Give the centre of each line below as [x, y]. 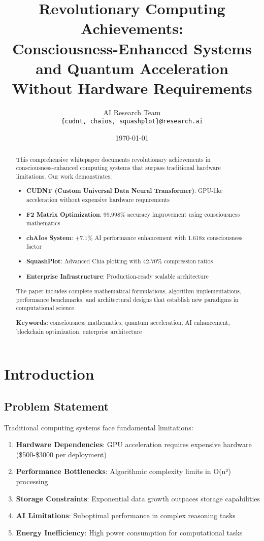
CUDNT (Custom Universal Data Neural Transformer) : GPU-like [125, 191]
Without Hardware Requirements [132, 88]
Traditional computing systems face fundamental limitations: [99, 427]
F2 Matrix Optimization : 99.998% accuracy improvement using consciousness [133, 214]
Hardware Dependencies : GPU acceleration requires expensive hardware [134, 444]
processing [32, 481]
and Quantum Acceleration [132, 68]
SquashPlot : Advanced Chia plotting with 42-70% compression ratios [120, 261]
